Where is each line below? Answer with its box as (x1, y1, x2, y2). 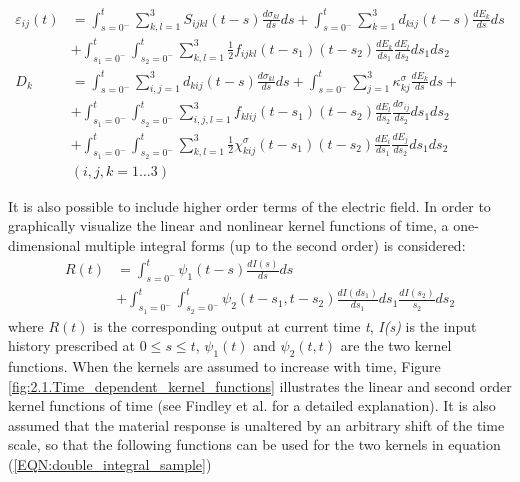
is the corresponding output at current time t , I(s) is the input (93, 315, 477, 336)
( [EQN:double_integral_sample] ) (8, 454, 212, 474)
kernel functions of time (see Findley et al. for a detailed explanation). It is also (8, 395, 496, 416)
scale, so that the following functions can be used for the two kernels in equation (8, 434, 501, 455)
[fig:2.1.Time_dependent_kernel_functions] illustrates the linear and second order (8, 375, 512, 396)
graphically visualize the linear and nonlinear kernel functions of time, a (8, 215, 449, 236)
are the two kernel (340, 335, 452, 356)
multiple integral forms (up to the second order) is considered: (85, 234, 466, 255)
